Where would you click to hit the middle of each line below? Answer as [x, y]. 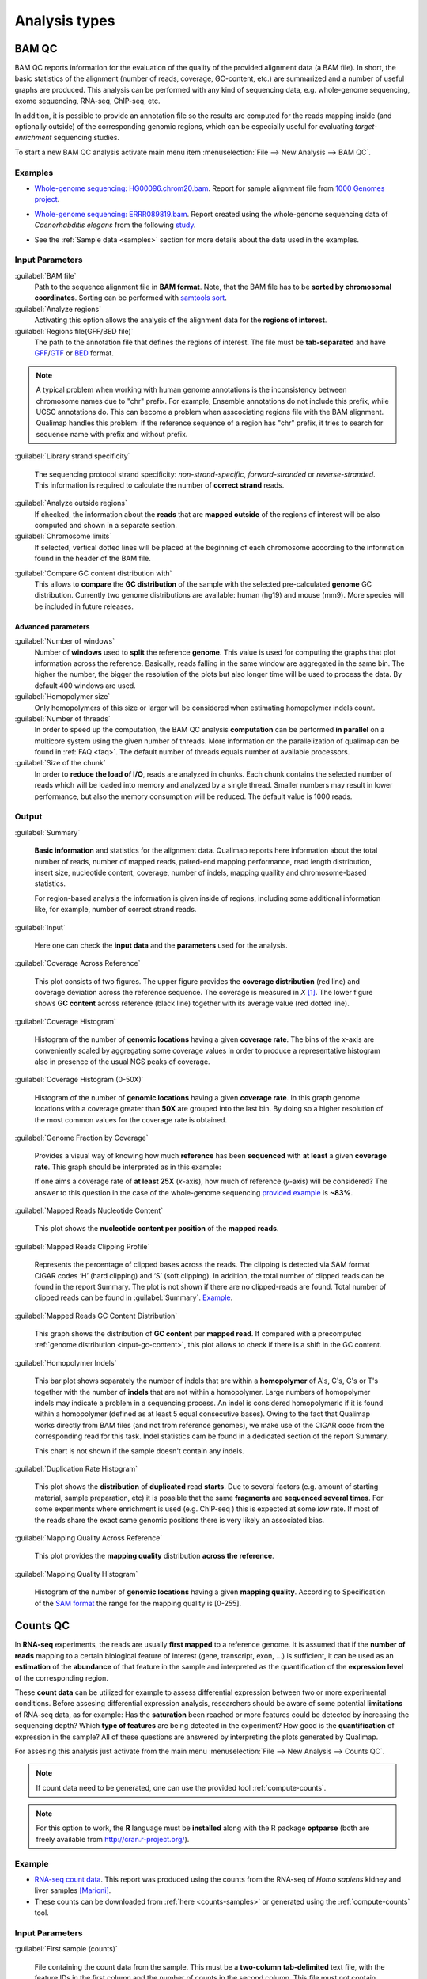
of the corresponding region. [61, 1677]
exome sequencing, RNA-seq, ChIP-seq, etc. [88, 101]
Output [28, 817]
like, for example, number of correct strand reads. [115, 910]
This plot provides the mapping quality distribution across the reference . [154, 1556]
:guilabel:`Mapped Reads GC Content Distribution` [96, 1316]
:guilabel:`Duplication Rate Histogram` [76, 1468]
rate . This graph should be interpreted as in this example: [128, 1167]
